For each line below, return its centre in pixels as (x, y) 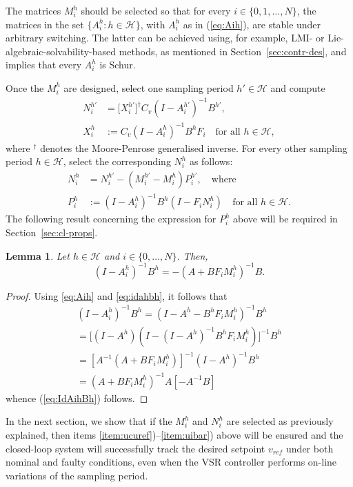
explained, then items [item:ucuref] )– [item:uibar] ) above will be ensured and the (174, 435)
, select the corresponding (117, 161)
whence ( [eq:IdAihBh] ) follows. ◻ (77, 398)
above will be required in (285, 219)
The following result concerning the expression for (111, 219)
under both (310, 448)
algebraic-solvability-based (61, 51)
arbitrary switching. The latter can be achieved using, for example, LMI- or (165, 38)
